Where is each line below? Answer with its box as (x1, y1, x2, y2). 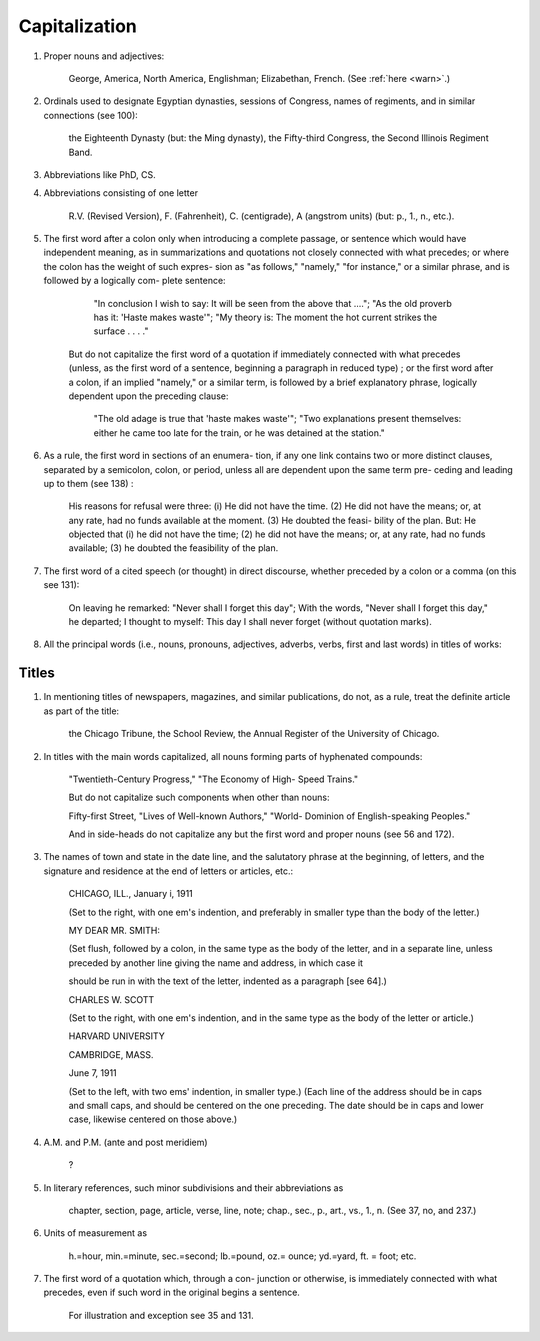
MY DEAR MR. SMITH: (68, 925, 160, 937)
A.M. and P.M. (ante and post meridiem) (43, 1136, 209, 1148)
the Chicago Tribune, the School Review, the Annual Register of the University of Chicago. (68, 728, 440, 740)
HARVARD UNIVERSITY (68, 1030, 165, 1042)
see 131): (43, 579, 80, 591)
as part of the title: (43, 705, 120, 717)
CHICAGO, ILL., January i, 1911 (68, 888, 194, 900)
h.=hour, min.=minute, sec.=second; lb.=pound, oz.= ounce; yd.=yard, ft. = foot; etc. (68, 1250, 417, 1262)
